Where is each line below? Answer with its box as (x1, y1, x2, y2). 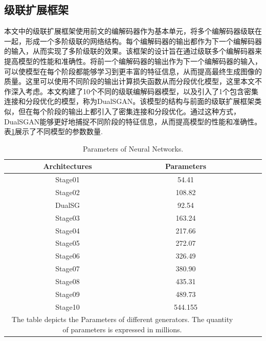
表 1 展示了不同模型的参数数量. (4, 126, 103, 137)
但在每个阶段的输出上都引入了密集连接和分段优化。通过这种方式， (18, 105, 240, 116)
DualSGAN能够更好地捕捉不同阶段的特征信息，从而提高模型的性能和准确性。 (4, 116, 262, 126)
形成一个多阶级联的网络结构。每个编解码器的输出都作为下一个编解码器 (25, 35, 262, 46)
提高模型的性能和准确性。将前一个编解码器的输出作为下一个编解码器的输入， (4, 55, 262, 66)
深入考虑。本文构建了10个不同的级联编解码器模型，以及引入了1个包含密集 (11, 86, 258, 96)
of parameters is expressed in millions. (62, 324, 182, 335)
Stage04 (55, 225, 80, 236)
